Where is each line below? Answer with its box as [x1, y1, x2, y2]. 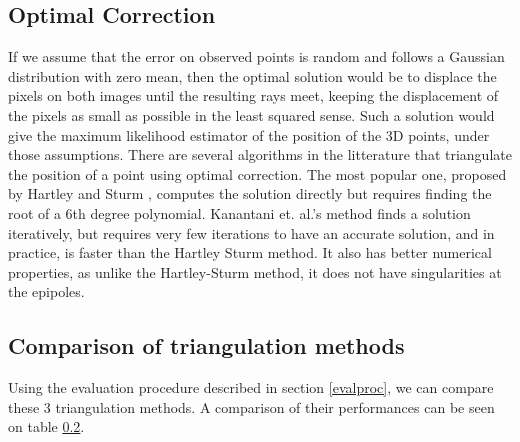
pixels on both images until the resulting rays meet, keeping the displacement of [8, 85, 499, 106]
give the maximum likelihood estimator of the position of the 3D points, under [8, 124, 490, 145]
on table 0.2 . [8, 416, 85, 437]
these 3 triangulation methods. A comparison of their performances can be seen [8, 396, 495, 417]
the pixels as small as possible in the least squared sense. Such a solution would [8, 104, 495, 125]
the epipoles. [8, 281, 85, 302]
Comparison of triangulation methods [8, 330, 405, 361]
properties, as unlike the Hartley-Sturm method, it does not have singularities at [8, 261, 502, 282]
